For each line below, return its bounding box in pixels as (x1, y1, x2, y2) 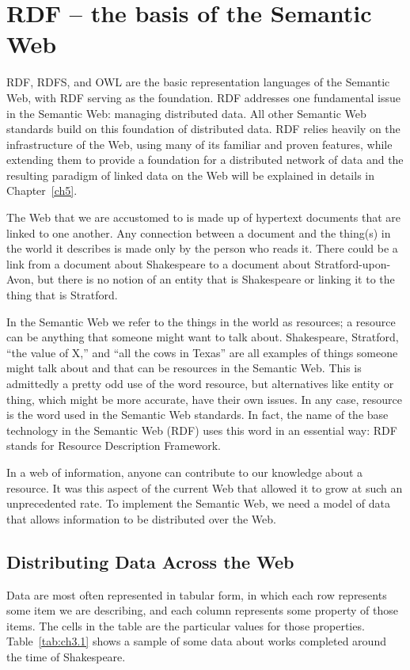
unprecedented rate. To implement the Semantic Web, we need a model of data (6, 495, 390, 512)
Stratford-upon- (314, 255, 391, 272)
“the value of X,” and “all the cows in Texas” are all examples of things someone (6, 344, 398, 360)
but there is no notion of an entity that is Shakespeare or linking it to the (37, 271, 395, 287)
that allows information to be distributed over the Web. (6, 510, 276, 527)
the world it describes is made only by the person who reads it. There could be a (6, 240, 398, 257)
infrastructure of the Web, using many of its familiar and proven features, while (6, 135, 393, 152)
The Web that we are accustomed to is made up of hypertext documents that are (6, 209, 401, 226)
